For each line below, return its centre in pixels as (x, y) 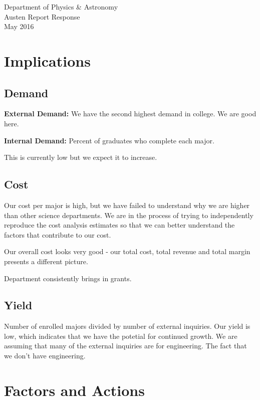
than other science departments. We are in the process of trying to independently (129, 215)
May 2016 (19, 26)
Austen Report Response (42, 16)
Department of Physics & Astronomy (61, 7)
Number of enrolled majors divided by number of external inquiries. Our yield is (127, 326)
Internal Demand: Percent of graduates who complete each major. (109, 140)
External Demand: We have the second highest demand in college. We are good (130, 114)
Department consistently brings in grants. (68, 278)
